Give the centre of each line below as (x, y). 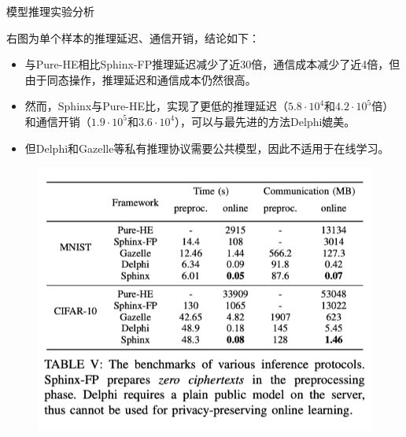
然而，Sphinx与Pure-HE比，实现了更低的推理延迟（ (156, 106)
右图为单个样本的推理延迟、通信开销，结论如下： (133, 37)
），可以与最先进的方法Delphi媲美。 (265, 121)
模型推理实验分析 (50, 11)
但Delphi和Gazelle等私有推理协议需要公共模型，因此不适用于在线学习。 (207, 148)
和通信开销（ (58, 121)
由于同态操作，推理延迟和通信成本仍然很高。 (140, 79)
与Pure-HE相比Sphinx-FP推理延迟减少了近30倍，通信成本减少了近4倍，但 (212, 64)
